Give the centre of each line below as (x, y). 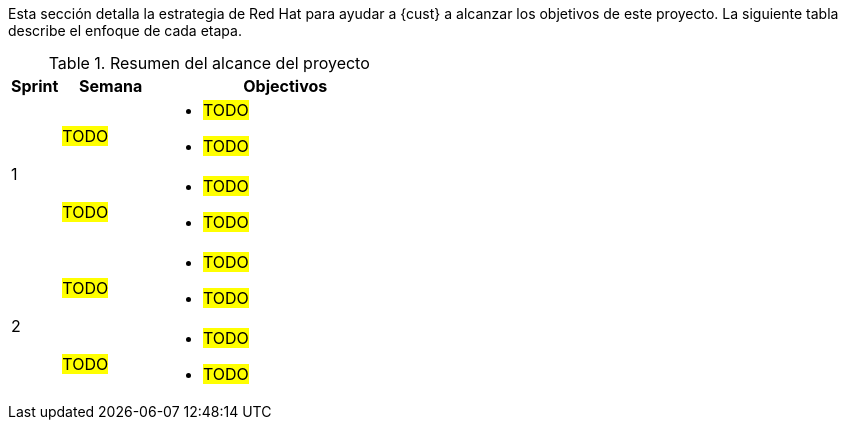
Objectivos (285, 86)
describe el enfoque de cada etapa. (125, 30)
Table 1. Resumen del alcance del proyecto (209, 63)
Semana (111, 86)
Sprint (35, 86)
